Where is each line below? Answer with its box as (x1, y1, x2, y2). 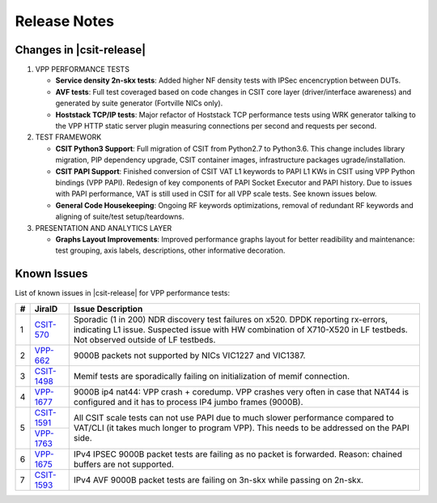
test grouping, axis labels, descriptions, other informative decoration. (55, 245, 286, 255)
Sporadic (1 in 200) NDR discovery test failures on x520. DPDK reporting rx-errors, (73, 313, 388, 325)
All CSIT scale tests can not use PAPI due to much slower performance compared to (73, 412, 394, 424)
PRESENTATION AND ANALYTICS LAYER (35, 223, 172, 232)
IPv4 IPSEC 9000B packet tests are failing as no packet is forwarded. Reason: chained (73, 448, 402, 459)
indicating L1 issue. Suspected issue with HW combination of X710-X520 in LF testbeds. (73, 324, 408, 335)
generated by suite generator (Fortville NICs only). (55, 98, 223, 109)
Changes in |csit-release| (15, 43, 146, 57)
